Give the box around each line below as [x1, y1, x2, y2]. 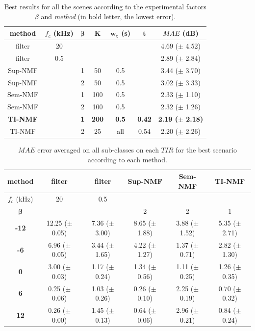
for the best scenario [176, 145, 237, 155]
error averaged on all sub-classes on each [37, 145, 159, 155]
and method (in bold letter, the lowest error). [41, 11, 176, 21]
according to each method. [88, 154, 167, 164]
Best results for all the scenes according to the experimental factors [4, 1, 206, 11]
